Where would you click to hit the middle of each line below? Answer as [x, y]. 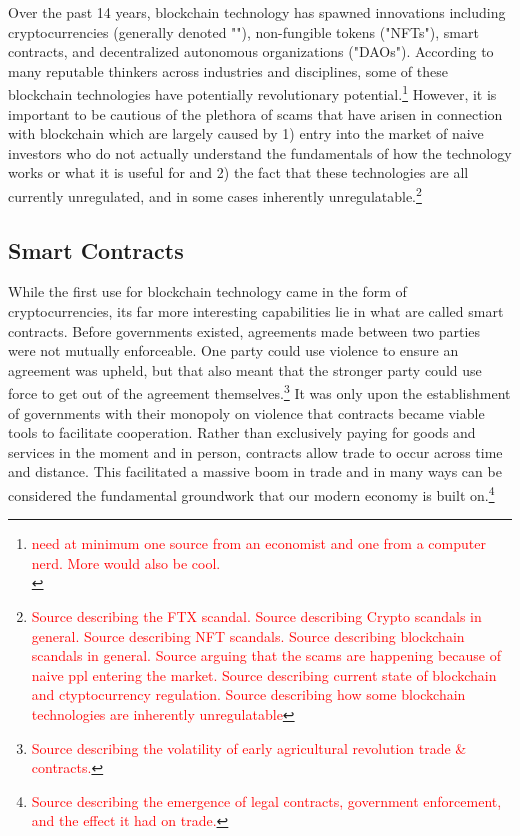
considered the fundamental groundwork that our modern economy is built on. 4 [251, 493]
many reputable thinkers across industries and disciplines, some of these [228, 70]
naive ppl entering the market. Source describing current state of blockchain [264, 674]
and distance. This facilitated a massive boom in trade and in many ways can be [255, 471]
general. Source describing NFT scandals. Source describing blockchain [248, 635]
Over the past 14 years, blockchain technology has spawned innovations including [257, 12]
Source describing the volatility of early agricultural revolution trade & [249, 747]
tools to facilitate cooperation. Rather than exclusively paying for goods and [242, 432]
